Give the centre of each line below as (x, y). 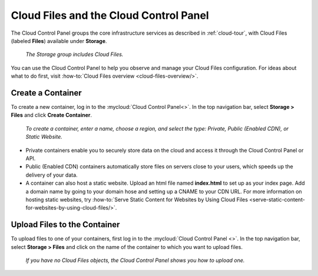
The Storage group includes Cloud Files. (74, 54)
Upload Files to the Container (65, 225)
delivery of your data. (52, 175)
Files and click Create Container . (52, 115)
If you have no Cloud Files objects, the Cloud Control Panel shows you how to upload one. (135, 260)
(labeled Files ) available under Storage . (59, 41)
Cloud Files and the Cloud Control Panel (110, 15)
